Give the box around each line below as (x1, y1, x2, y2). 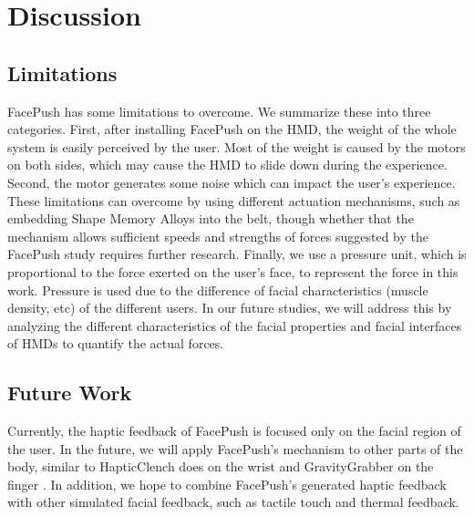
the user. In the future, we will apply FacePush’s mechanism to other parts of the (7, 439, 463, 458)
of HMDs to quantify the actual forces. (7, 334, 224, 353)
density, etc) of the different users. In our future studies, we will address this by (7, 298, 452, 317)
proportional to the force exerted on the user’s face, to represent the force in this (7, 262, 459, 281)
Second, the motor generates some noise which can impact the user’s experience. (7, 172, 456, 191)
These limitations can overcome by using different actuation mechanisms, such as (7, 191, 460, 210)
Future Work (7, 378, 132, 407)
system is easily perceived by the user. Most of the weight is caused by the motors (7, 137, 466, 156)
